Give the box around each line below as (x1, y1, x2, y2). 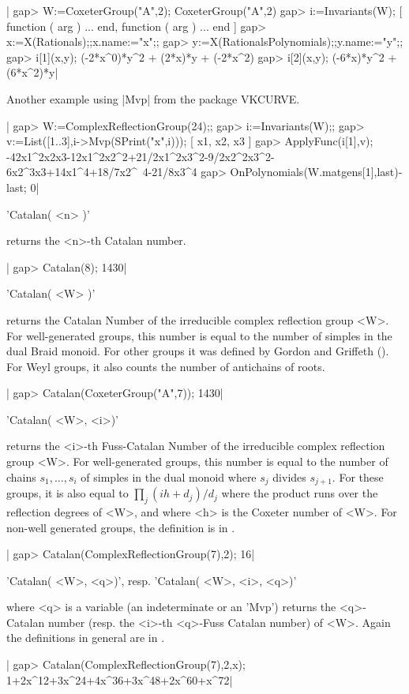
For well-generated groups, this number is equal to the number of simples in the (6, 327, 392, 343)
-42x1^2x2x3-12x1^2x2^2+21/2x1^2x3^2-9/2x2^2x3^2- (6, 148, 275, 164)
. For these (332, 468, 384, 485)
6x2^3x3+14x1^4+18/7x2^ (6, 163, 137, 180)
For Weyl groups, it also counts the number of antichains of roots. (6, 358, 325, 374)
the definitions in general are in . (6, 629, 165, 646)
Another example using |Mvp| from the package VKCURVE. (6, 90, 300, 107)
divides (272, 468, 306, 485)
